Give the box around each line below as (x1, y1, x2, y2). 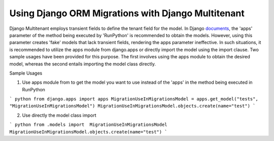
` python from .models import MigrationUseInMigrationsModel (9, 122, 167, 128)
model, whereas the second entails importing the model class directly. (9, 61, 156, 67)
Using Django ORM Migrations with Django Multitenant (9, 8, 245, 19)
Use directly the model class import (22, 112, 96, 118)
